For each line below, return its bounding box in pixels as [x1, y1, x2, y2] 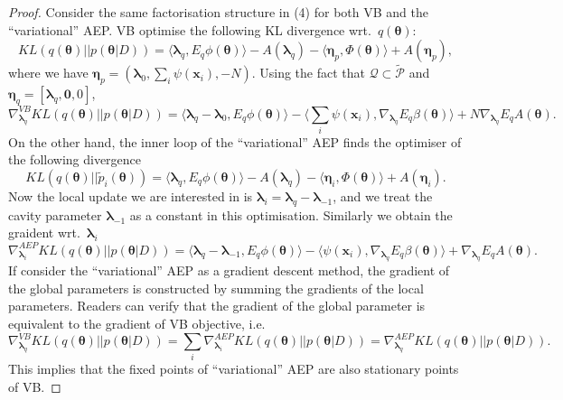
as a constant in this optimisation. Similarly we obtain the [129, 205, 453, 224]
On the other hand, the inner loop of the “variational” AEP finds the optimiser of [8, 132, 462, 151]
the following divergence [8, 150, 142, 169]
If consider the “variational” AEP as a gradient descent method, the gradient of [8, 261, 450, 280]
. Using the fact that [251, 63, 365, 82]
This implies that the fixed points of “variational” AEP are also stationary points [8, 359, 459, 378]
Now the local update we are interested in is [8, 187, 253, 206]
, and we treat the [333, 187, 433, 206]
